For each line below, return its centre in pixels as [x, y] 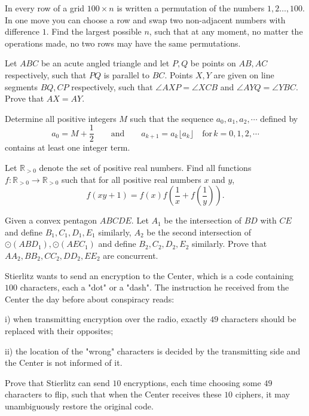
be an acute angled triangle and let [105, 63]
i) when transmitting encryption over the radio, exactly [106, 319]
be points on [213, 63]
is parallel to [127, 74]
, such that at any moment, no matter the [226, 31]
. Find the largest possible [94, 31]
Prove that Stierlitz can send [57, 382]
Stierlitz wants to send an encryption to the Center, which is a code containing [149, 275]
